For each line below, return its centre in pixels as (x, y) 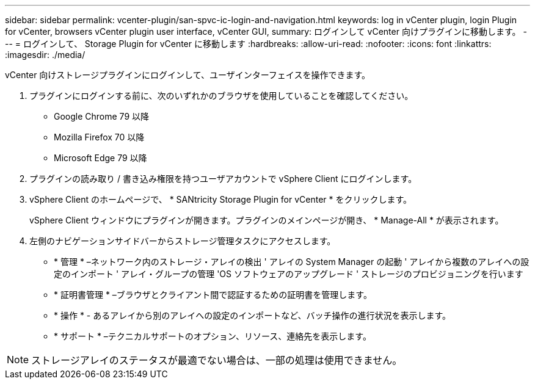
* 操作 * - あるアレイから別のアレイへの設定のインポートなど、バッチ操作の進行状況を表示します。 (253, 315)
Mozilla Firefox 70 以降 (99, 137)
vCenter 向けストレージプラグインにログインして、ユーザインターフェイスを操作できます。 (187, 75)
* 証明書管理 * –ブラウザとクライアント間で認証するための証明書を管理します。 (213, 295)
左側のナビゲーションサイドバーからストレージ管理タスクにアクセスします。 (183, 241)
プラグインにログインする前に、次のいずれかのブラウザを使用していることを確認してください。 (221, 96)
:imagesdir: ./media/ (45, 55)
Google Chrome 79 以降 (102, 116)
